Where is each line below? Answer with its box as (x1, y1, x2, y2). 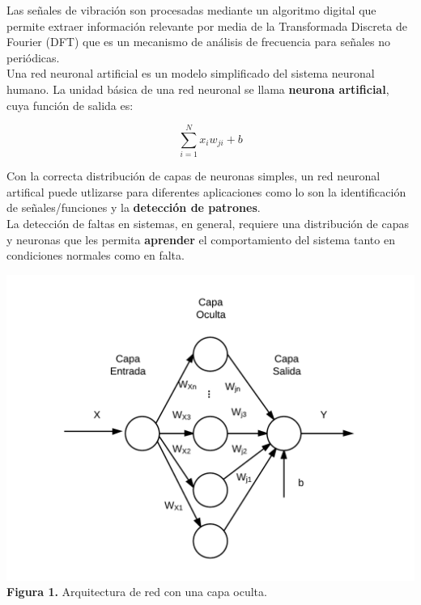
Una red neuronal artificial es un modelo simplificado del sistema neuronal (6, 65, 375, 82)
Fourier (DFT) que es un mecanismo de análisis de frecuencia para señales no (6, 33, 391, 50)
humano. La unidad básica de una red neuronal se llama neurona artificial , (6, 80, 389, 97)
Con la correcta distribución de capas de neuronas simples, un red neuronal (6, 167, 381, 184)
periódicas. (6, 49, 60, 66)
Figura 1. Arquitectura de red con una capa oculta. (6, 583, 267, 600)
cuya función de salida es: (6, 96, 134, 113)
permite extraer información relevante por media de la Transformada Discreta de (6, 17, 407, 34)
